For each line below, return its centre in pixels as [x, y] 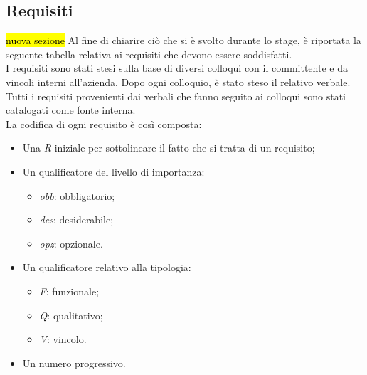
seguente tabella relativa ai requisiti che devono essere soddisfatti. [149, 54]
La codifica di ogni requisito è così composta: [104, 123]
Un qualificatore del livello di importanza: [113, 171]
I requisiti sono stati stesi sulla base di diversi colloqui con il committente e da [177, 68]
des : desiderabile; [76, 220]
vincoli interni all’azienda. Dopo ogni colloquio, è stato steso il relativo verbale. [178, 81]
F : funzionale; [69, 291]
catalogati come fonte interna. [71, 110]
